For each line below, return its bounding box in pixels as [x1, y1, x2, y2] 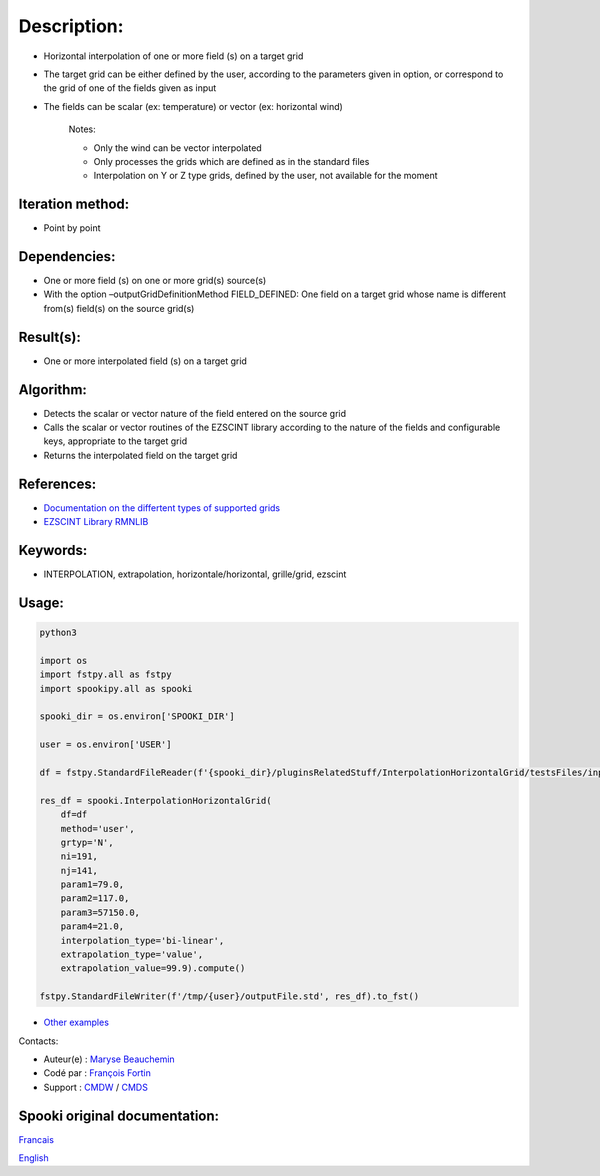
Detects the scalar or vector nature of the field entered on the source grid [43, 407, 347, 419]
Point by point [43, 222, 101, 234]
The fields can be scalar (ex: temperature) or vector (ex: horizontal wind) [43, 100, 344, 112]
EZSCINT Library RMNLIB [43, 516, 149, 528]
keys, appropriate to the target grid [43, 435, 188, 447]
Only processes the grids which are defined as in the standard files [93, 155, 370, 167]
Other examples [43, 1016, 110, 1029]
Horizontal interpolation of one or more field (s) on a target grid [43, 50, 304, 62]
